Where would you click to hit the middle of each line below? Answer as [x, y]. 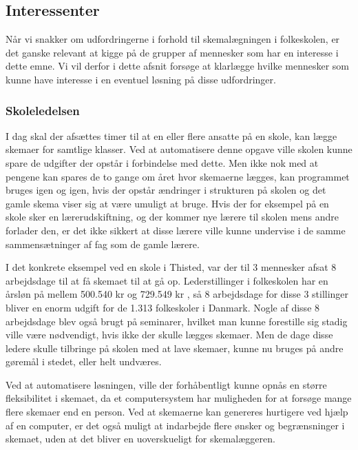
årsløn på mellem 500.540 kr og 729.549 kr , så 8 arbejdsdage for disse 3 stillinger [177, 294]
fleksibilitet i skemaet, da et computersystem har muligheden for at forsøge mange [179, 398]
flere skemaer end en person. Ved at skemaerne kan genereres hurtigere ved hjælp [177, 412]
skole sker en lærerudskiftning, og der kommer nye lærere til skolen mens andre [172, 217]
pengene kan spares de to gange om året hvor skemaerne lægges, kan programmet [178, 176]
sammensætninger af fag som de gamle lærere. [103, 244]
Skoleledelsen [43, 110]
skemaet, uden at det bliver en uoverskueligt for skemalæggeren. [140, 439]
